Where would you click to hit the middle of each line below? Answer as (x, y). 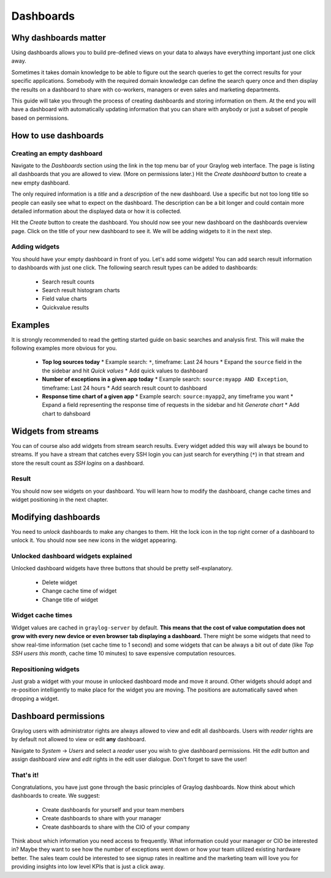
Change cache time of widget (79, 591)
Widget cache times (42, 615)
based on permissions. (40, 118)
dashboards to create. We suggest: (56, 796)
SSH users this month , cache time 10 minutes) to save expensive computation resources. (124, 653)
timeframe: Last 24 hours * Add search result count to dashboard (125, 388)
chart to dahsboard (66, 414)
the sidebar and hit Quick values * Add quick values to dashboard (125, 371)
